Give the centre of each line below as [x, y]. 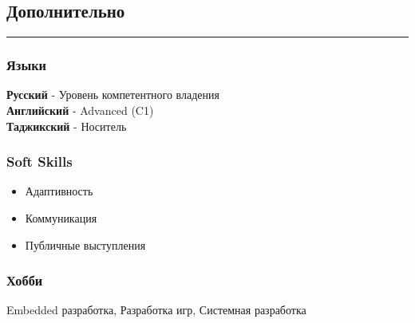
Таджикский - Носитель [67, 126]
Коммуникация [61, 218]
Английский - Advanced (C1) [80, 110]
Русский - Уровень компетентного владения [113, 95]
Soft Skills [40, 161]
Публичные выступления [85, 244]
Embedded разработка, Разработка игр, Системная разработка [156, 310]
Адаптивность [59, 191]
